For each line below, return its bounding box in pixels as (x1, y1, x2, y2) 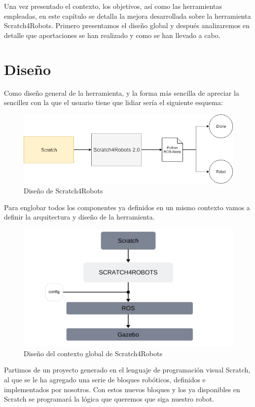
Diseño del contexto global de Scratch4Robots (24, 348, 162, 358)
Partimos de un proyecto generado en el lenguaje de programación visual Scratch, (4, 365, 251, 375)
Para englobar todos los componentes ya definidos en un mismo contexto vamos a (4, 202, 250, 212)
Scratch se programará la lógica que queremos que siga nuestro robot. (4, 394, 215, 404)
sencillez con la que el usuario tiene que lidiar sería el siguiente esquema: (4, 97, 223, 108)
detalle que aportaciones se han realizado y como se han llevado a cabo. (4, 30, 220, 40)
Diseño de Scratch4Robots (24, 185, 103, 196)
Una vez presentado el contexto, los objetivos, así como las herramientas (4, 1, 222, 11)
